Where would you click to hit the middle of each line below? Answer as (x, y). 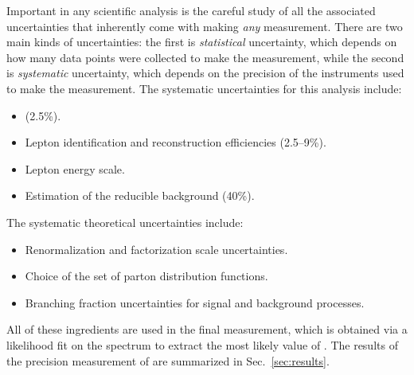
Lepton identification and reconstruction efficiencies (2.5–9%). (176, 142)
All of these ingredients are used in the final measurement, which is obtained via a (207, 329)
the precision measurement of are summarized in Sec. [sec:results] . (168, 360)
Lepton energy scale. (75, 168)
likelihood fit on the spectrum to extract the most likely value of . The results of (202, 344)
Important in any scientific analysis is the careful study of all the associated (191, 10)
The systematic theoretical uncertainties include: (125, 222)
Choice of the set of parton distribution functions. (146, 276)
